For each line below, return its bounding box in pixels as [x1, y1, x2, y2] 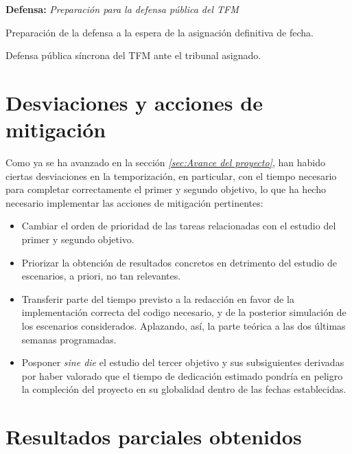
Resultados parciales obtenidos [5, 422, 302, 451]
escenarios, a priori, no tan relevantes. [21, 269, 181, 283]
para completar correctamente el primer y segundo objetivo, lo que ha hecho [5, 182, 326, 196]
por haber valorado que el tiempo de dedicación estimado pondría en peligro [21, 368, 343, 383]
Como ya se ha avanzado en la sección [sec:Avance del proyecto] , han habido [5, 155, 325, 170]
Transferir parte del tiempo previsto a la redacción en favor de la [21, 291, 294, 306]
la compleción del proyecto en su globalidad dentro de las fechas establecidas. [21, 382, 347, 396]
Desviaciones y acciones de [5, 88, 263, 116]
